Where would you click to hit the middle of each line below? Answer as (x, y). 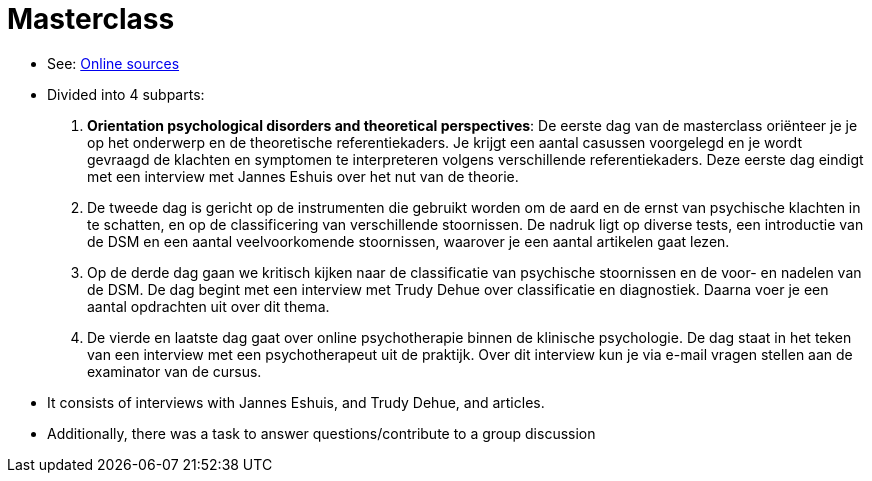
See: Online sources (113, 63)
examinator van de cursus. (174, 371)
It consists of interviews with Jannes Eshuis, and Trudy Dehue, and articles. (296, 402)
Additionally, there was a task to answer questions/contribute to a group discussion (321, 433)
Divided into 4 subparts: (126, 94)
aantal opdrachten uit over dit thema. (208, 306)
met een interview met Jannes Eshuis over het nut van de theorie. (303, 176)
